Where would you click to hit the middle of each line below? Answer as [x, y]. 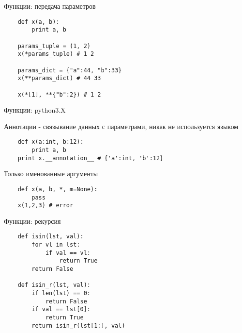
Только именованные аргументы [51, 174]
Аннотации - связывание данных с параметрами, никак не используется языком [121, 126]
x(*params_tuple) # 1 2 [56, 54]
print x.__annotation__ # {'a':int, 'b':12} [91, 158]
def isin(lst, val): [51, 237]
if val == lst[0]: [61, 309]
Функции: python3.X [35, 110]
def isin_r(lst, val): [54, 285]
